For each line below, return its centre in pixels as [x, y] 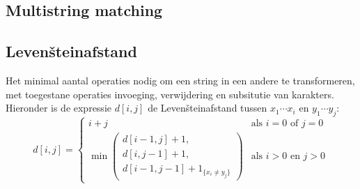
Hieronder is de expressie [58, 108]
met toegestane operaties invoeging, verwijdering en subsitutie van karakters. [170, 94]
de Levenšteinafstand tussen [208, 108]
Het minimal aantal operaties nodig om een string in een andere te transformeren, [180, 80]
